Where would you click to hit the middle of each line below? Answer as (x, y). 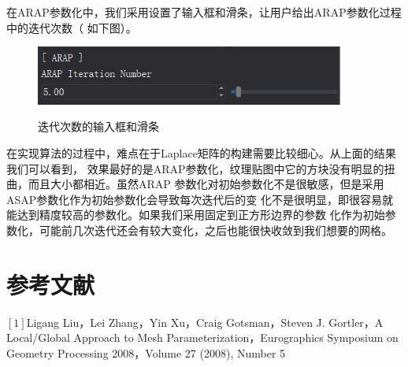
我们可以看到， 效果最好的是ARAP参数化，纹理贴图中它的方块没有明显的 (195, 168)
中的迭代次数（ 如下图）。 (72, 27)
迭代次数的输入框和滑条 (98, 126)
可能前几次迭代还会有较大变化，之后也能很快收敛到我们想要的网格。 (215, 230)
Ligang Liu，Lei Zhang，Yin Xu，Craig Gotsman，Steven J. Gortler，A (205, 322)
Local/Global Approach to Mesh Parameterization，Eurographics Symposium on (202, 337)
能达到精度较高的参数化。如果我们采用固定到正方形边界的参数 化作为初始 (196, 215)
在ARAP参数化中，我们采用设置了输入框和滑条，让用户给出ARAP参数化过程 (204, 12)
